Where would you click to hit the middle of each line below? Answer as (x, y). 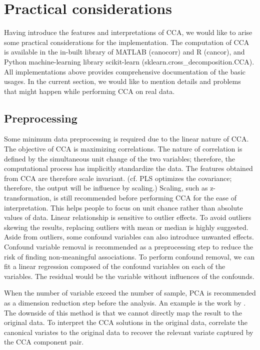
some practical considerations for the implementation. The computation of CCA (127, 42)
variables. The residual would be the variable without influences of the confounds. (129, 276)
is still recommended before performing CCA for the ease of (145, 198)
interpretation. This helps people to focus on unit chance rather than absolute (123, 207)
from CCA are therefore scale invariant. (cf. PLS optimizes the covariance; (118, 178)
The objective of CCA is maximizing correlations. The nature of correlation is (123, 149)
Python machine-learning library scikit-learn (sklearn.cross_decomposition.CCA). (129, 61)
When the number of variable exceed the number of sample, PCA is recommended (130, 293)
